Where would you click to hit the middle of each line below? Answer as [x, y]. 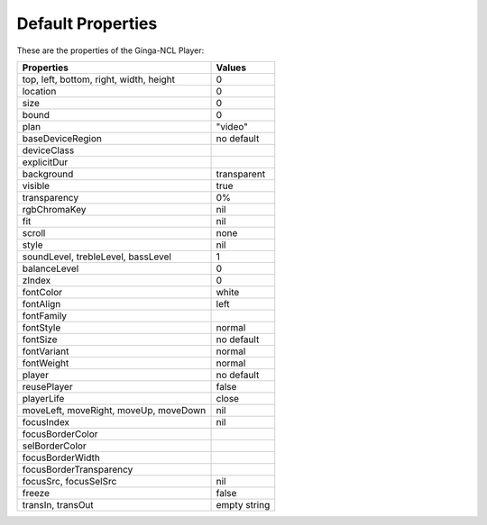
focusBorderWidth [61, 457]
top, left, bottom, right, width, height [99, 79]
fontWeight [46, 363]
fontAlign [41, 303]
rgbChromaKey [54, 209]
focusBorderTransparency [78, 469]
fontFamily [45, 315]
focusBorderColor [60, 434]
